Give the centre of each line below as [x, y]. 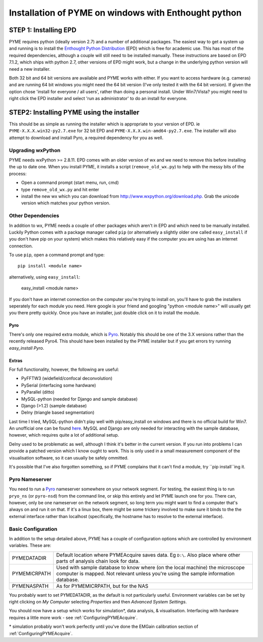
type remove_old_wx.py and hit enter [60, 189]
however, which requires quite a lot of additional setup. [64, 435]
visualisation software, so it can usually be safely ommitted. [69, 458]
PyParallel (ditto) [38, 392]
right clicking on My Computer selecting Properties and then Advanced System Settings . [98, 602]
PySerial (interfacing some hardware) [59, 385]
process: [18, 174]
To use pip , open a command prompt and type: [57, 255]
